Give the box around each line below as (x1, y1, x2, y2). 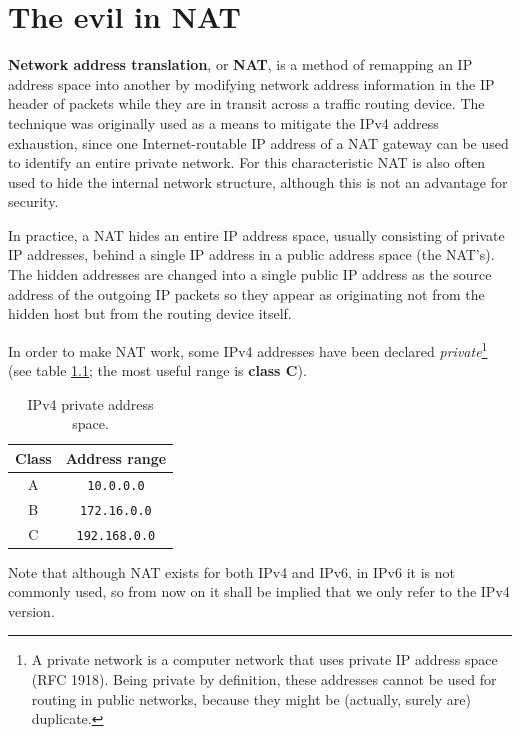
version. (8, 600, 55, 621)
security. (8, 191, 59, 212)
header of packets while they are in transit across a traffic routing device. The (8, 93, 485, 114)
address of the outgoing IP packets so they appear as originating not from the (8, 283, 485, 304)
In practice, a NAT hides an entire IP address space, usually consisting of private (8, 224, 505, 245)
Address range (65, 447, 167, 468)
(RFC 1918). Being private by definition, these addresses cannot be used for (31, 669, 497, 690)
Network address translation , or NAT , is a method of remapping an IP (8, 54, 473, 75)
